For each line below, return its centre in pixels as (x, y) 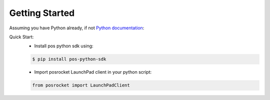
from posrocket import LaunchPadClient (81, 85)
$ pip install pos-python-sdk (69, 59)
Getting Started (42, 13)
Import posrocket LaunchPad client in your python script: (93, 72)
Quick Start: (21, 37)
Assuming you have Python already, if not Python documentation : (77, 28)
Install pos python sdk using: (64, 46)
